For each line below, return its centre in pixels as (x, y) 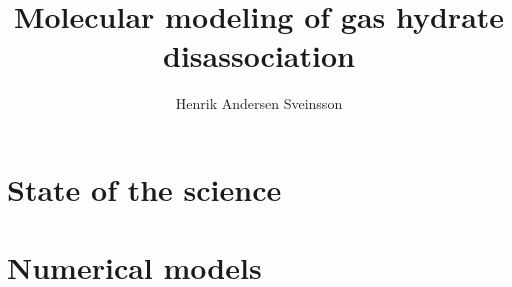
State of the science (144, 188)
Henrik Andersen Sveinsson (259, 103)
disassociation (259, 55)
